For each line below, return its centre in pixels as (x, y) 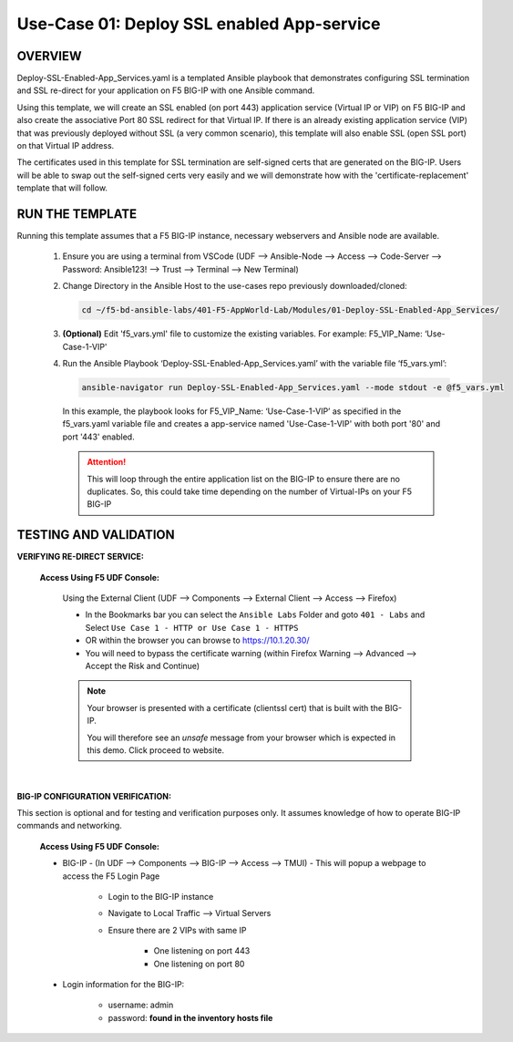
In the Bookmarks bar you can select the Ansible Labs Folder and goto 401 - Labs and (255, 614)
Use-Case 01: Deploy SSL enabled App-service (199, 24)
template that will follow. (62, 188)
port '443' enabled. (99, 437)
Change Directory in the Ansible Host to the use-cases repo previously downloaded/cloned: (235, 286)
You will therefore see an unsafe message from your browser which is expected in (241, 738)
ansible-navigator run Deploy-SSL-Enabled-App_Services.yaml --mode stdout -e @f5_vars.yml (293, 387)
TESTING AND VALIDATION (96, 535)
